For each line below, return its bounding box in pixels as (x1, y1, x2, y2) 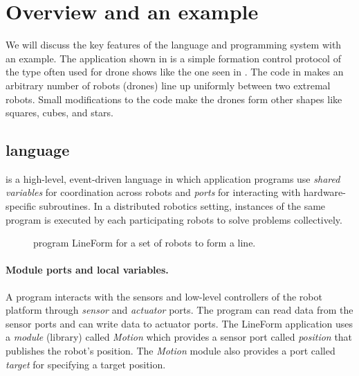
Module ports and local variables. (6, 262, 169, 277)
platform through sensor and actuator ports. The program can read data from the (6, 303, 353, 317)
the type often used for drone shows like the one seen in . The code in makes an (6, 64, 344, 79)
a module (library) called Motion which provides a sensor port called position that (6, 330, 353, 344)
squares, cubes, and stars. (6, 105, 114, 120)
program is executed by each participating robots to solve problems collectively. (6, 212, 342, 226)
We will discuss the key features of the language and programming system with (6, 37, 342, 52)
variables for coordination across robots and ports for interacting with (6, 185, 301, 199)
